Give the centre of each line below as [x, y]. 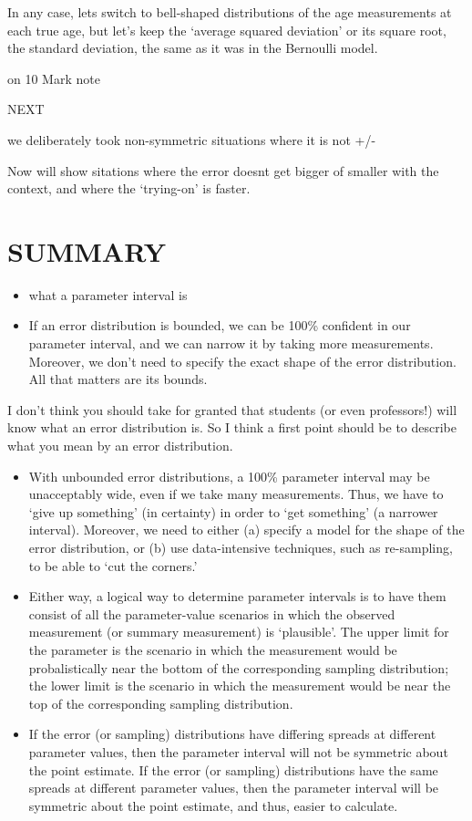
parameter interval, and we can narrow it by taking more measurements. [231, 343]
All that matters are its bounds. [118, 379]
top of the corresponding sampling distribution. [161, 703]
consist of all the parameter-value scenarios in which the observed [212, 613]
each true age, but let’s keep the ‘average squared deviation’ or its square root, [227, 30]
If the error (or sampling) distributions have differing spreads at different [232, 734]
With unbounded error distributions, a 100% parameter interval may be [229, 476]
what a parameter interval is [108, 294]
